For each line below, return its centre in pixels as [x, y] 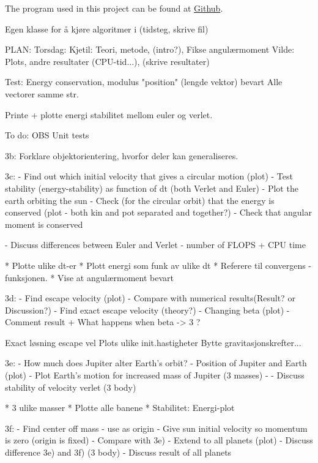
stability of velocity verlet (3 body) [71, 387]
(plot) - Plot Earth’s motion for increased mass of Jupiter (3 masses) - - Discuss [155, 375]
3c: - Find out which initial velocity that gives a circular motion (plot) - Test [149, 176]
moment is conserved [44, 224]
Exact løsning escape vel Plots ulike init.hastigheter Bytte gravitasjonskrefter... [153, 342]
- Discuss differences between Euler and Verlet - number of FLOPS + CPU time [155, 245]
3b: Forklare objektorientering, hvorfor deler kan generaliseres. [122, 155]
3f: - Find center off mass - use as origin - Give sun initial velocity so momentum [156, 428]
